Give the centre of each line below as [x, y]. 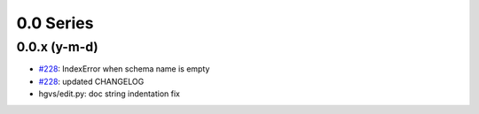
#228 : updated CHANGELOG [91, 81]
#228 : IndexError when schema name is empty [124, 69]
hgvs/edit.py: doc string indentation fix [110, 94]
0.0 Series [55, 23]
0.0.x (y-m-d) [57, 47]
